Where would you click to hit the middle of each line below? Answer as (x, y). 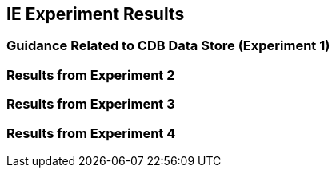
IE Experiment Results (96, 14)
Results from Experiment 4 (91, 133)
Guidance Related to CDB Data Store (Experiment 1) (168, 46)
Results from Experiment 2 (91, 75)
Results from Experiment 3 (91, 104)
